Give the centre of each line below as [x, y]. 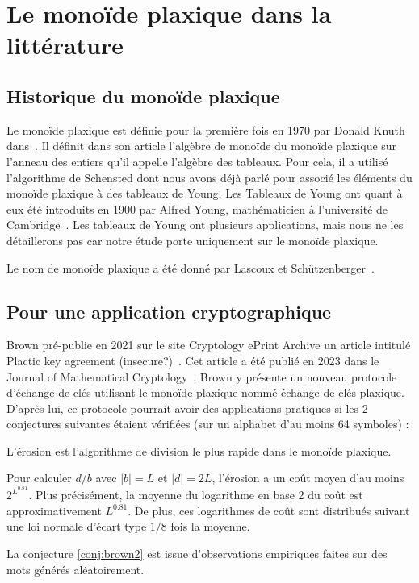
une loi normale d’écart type [77, 526]
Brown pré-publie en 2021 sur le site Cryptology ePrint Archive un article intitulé [209, 345]
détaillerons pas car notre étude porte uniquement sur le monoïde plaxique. [193, 240]
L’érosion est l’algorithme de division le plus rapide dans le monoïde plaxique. [199, 450]
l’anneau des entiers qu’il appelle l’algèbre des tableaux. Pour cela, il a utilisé [197, 161]
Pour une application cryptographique [169, 311]
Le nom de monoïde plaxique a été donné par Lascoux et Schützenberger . [191, 267]
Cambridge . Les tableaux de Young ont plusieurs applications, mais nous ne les [205, 225]
